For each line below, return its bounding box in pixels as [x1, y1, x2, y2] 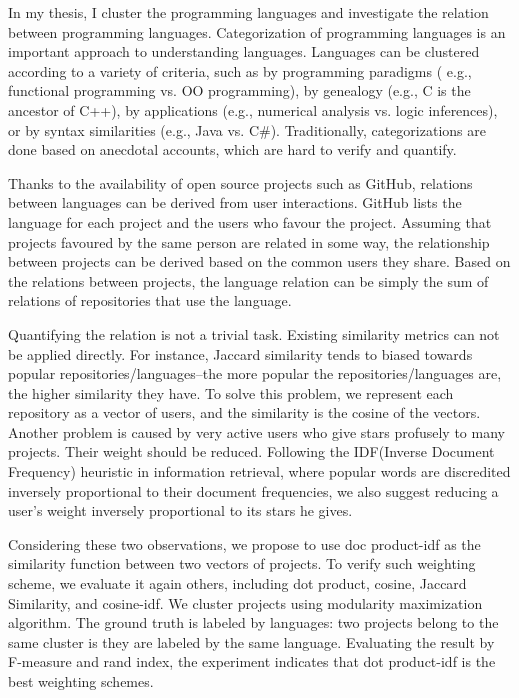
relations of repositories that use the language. [8, 290, 292, 311]
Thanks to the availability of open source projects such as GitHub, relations [8, 172, 473, 193]
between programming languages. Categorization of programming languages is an [8, 21, 506, 42]
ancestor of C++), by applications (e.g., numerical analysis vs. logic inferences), [8, 99, 498, 120]
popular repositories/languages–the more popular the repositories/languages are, [8, 363, 502, 384]
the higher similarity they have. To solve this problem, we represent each [8, 382, 454, 403]
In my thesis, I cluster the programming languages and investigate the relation [8, 2, 489, 22]
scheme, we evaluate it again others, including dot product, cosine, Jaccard [8, 573, 467, 594]
